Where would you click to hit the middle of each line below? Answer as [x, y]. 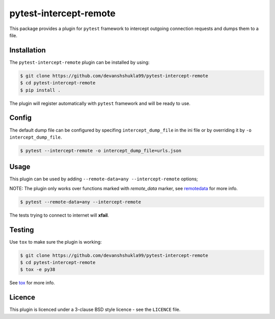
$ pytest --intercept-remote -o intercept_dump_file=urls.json [101, 151]
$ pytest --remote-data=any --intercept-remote [80, 202]
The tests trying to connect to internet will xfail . [59, 215]
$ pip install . [40, 90]
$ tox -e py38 [38, 270]
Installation [28, 50]
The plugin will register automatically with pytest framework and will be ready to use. [100, 103]
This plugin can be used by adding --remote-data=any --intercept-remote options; [104, 179]
